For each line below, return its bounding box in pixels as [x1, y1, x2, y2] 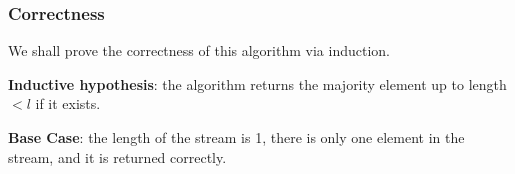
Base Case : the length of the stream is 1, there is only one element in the [8, 127, 465, 147]
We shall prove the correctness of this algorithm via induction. [8, 40, 390, 61]
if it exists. [35, 93, 101, 114]
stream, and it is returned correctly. [8, 146, 227, 167]
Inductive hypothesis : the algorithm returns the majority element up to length [8, 73, 507, 94]
